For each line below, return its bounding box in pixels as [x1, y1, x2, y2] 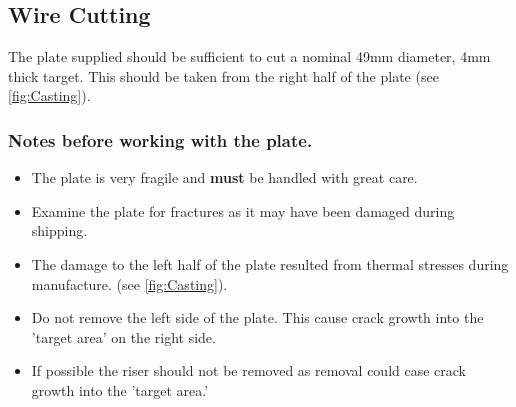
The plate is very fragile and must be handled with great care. [31, 167, 418, 188]
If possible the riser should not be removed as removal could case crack [31, 360, 467, 381]
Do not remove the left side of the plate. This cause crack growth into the [31, 307, 484, 328]
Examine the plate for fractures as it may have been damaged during [31, 200, 455, 221]
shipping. [31, 220, 88, 241]
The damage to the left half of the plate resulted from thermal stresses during [31, 253, 509, 274]
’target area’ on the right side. [31, 326, 216, 347]
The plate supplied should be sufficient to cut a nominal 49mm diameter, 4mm [8, 46, 491, 67]
